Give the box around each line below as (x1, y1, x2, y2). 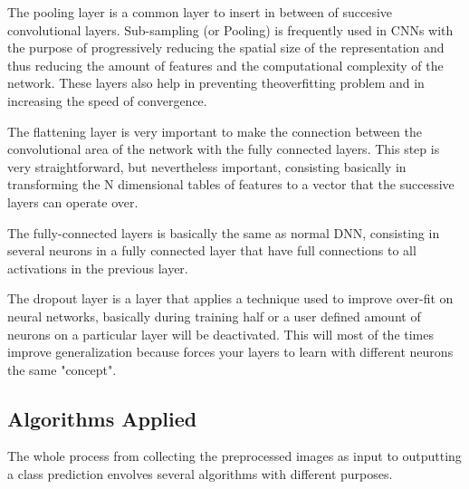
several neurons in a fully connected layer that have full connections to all (7, 241, 416, 260)
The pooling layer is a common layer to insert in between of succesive (7, 3, 393, 21)
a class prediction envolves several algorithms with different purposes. (7, 465, 393, 484)
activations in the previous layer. (7, 258, 188, 277)
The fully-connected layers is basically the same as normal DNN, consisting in (7, 223, 440, 242)
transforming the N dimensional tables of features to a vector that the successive (7, 175, 455, 194)
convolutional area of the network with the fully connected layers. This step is (7, 139, 440, 158)
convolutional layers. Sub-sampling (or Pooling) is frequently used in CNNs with (7, 20, 454, 39)
